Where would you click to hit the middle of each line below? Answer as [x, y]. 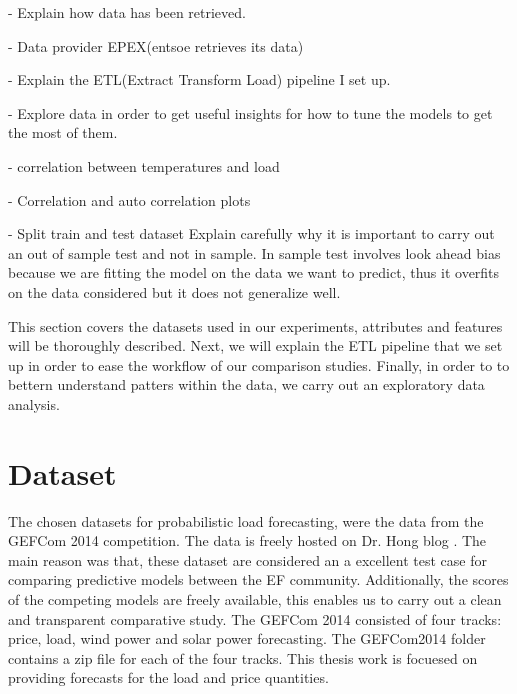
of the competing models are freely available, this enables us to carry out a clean [255, 599]
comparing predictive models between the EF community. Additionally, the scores [258, 579]
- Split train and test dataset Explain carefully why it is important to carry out [251, 233]
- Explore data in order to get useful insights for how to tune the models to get [250, 112]
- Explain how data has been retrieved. [127, 12]
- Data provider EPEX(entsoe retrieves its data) [156, 45]
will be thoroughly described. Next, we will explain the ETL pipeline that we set [255, 345]
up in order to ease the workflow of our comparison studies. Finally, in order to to [259, 364]
